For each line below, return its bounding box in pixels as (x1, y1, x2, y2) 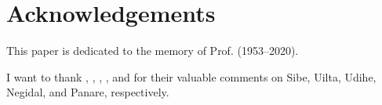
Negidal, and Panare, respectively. (6, 84, 169, 100)
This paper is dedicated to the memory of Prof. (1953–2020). (6, 42, 299, 59)
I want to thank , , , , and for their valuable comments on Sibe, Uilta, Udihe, (6, 68, 377, 85)
